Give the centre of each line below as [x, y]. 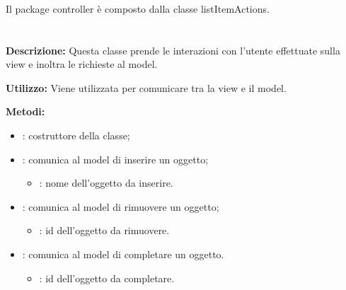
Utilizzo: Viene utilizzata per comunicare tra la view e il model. [146, 87]
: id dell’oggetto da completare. [107, 278]
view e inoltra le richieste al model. [82, 64]
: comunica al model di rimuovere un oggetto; [121, 206]
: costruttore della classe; [76, 135]
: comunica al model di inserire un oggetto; [115, 159]
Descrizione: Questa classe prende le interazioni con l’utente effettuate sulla [173, 50]
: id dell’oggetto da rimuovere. [104, 230]
